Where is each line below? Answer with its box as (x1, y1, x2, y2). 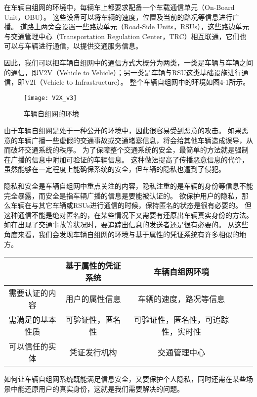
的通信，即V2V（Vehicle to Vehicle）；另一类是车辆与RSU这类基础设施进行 (4, 67, 242, 77)
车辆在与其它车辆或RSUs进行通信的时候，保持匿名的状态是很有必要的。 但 (10, 200, 252, 210)
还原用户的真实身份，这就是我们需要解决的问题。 (24, 383, 184, 394)
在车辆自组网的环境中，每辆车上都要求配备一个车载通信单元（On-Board (4, 2, 235, 12)
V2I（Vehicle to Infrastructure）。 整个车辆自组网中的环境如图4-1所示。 (24, 77, 250, 87)
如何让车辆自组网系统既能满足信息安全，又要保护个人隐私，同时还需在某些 (4, 374, 246, 384)
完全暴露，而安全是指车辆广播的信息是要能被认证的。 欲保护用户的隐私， (4, 190, 242, 200)
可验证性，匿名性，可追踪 (134, 314, 229, 326)
